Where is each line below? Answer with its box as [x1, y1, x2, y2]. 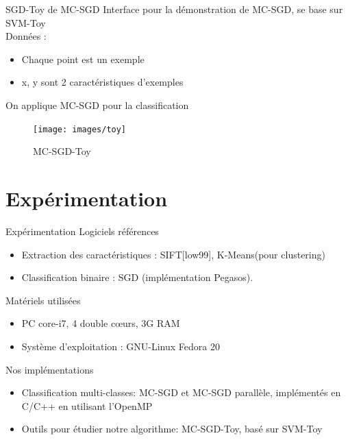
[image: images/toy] [33, 124, 127, 134]
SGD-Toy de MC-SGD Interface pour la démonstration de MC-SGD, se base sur [5, 2, 343, 16]
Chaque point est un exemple [21, 51, 145, 66]
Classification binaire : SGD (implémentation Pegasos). [21, 270, 253, 284]
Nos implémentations [5, 362, 94, 376]
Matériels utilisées [5, 293, 81, 307]
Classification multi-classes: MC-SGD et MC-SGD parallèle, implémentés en [21, 385, 341, 400]
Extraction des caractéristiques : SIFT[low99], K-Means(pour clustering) [21, 247, 325, 261]
